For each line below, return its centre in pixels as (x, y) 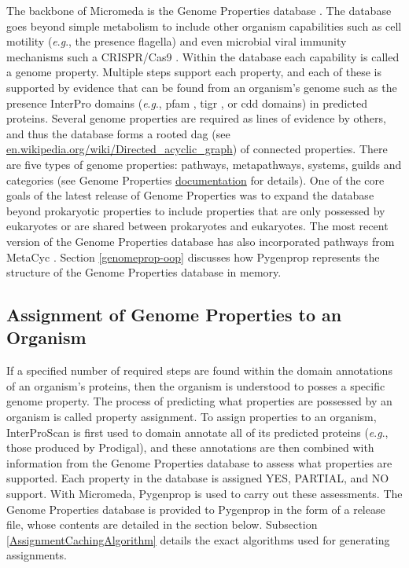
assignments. (37, 555)
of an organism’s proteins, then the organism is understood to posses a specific (196, 385)
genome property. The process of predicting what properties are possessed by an (199, 401)
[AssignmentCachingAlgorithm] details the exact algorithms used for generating (198, 539)
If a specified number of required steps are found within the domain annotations (199, 370)
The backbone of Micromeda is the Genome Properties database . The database (199, 10)
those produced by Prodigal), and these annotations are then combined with (190, 447)
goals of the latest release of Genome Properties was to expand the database (190, 195)
